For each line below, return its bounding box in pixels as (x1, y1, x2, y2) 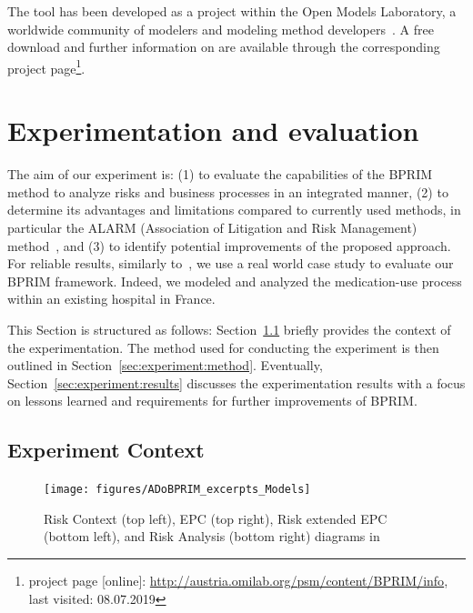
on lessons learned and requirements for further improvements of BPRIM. (7, 391, 418, 410)
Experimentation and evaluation (7, 112, 419, 149)
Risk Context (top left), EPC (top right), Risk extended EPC (44, 508, 387, 528)
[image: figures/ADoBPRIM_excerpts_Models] (44, 483, 311, 497)
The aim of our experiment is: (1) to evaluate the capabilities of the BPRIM (7, 165, 433, 184)
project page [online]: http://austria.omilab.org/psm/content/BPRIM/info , (28, 570, 448, 589)
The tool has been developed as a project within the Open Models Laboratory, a (7, 2, 457, 20)
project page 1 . (7, 55, 86, 77)
